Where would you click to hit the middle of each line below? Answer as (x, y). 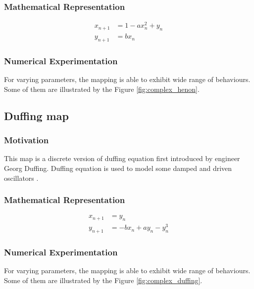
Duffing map (36, 115)
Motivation (26, 140)
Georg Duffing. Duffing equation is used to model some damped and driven (118, 168)
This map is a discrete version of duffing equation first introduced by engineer (122, 158)
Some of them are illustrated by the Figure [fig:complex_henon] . (102, 89)
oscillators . (21, 178)
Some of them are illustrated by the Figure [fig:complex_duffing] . (103, 280)
